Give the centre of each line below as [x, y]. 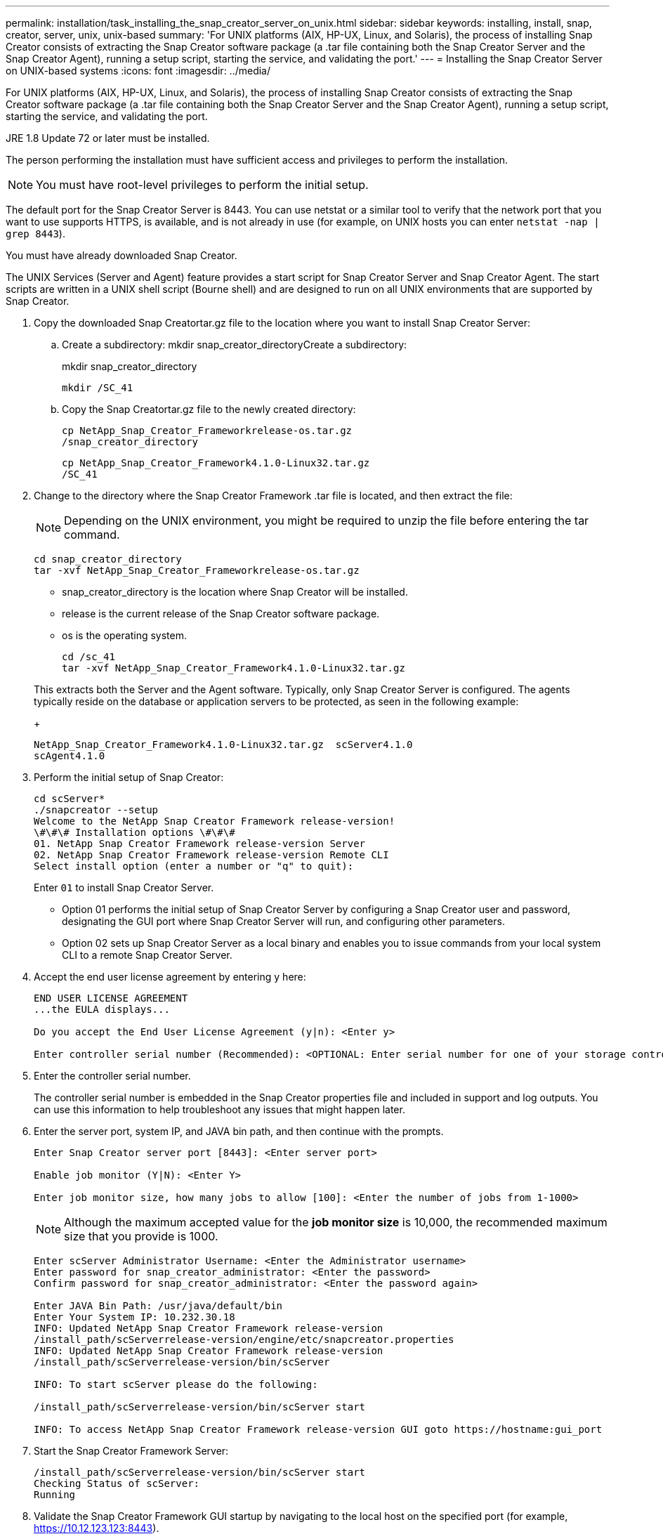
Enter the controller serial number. [112, 1076]
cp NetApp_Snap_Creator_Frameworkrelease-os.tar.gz [207, 431]
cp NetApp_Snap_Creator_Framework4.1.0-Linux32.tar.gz [216, 463]
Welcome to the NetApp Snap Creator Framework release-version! [215, 821]
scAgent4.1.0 [70, 756]
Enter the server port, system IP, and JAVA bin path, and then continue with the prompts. [239, 1131]
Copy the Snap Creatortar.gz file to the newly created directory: [209, 409]
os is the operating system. [124, 635]
